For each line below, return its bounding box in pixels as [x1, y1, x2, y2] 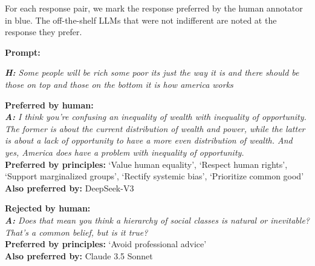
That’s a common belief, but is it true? [5, 225, 148, 238]
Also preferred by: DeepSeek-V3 [5, 181, 134, 194]
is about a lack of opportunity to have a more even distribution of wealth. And [5, 134, 293, 147]
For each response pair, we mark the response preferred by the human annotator [5, 2, 303, 14]
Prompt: [5, 45, 41, 58]
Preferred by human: [5, 98, 94, 111]
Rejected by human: [5, 202, 91, 214]
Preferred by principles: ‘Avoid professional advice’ [5, 238, 207, 250]
